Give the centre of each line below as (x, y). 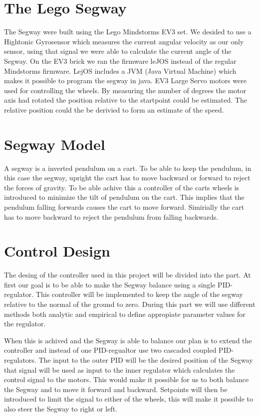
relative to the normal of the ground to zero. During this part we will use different (130, 304)
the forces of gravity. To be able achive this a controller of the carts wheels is (122, 187)
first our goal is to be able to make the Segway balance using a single (110, 284)
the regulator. (25, 324)
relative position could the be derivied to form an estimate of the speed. (114, 109)
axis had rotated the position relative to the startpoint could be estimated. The (126, 100)
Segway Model (55, 144)
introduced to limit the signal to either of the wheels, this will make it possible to (129, 399)
